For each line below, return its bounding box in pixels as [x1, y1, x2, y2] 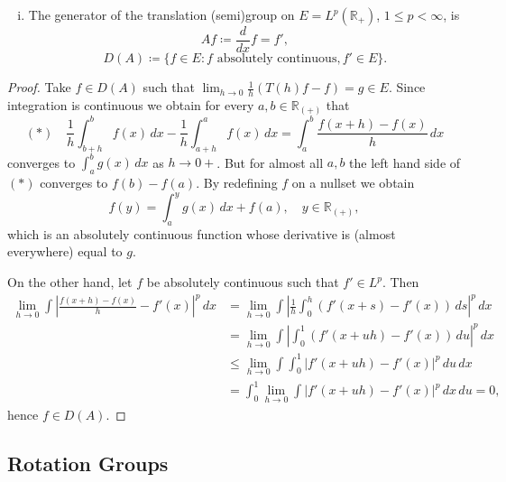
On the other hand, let [7, 273, 133, 292]
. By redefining [196, 173, 278, 191]
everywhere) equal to [7, 242, 123, 261]
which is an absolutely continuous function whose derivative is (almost [7, 224, 396, 243]
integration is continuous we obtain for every [7, 95, 254, 114]
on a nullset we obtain [291, 173, 415, 191]
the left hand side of [349, 153, 461, 171]
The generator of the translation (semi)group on [28, 5, 295, 23]
